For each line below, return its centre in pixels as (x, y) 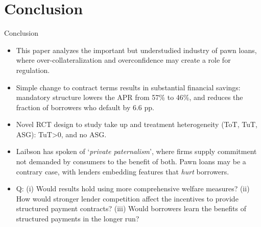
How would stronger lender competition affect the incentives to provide (127, 198)
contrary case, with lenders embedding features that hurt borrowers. (123, 171)
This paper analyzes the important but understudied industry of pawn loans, (136, 50)
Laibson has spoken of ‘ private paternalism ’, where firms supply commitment (136, 151)
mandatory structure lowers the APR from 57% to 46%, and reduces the (129, 97)
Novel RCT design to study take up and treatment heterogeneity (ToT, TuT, (137, 124)
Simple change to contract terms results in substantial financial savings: (128, 87)
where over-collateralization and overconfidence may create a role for (123, 60)
